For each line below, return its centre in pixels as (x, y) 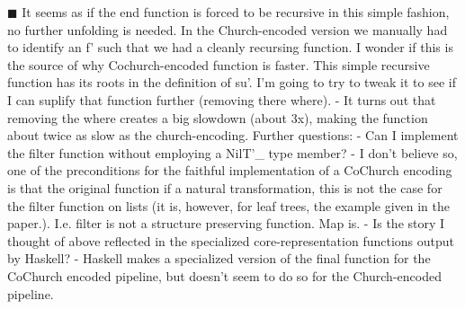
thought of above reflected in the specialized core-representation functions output (231, 240)
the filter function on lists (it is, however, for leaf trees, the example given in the (229, 205)
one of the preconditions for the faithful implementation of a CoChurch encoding (230, 170)
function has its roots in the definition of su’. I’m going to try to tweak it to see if (232, 82)
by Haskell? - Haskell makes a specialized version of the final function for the (219, 258)
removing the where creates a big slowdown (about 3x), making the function (218, 117)
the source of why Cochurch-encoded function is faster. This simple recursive (219, 64)
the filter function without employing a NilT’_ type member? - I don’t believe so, (232, 152)
